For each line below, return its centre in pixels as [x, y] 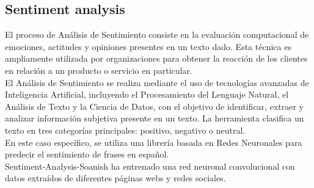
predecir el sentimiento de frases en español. [87, 154]
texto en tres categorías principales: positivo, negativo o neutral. [125, 130]
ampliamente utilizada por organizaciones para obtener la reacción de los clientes [156, 58]
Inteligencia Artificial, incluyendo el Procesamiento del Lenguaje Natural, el [147, 94]
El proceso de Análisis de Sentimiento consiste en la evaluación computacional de [157, 34]
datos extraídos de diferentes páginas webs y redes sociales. [115, 178]
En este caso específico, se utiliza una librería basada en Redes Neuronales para [154, 142]
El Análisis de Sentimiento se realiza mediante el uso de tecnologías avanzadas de [157, 82]
